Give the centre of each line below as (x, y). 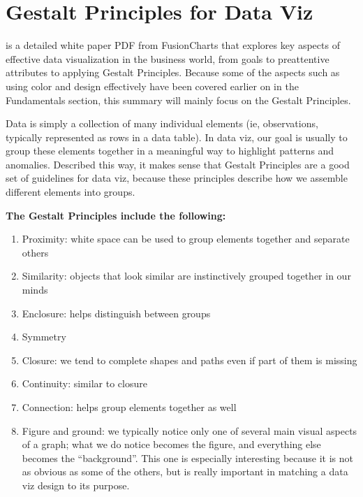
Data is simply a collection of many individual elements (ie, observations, (162, 123)
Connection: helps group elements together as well (129, 407)
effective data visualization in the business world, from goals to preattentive (168, 58)
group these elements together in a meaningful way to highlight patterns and (170, 151)
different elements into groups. (71, 192)
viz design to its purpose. (76, 485)
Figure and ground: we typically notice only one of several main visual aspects (190, 430)
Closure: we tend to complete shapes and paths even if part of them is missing (190, 360)
